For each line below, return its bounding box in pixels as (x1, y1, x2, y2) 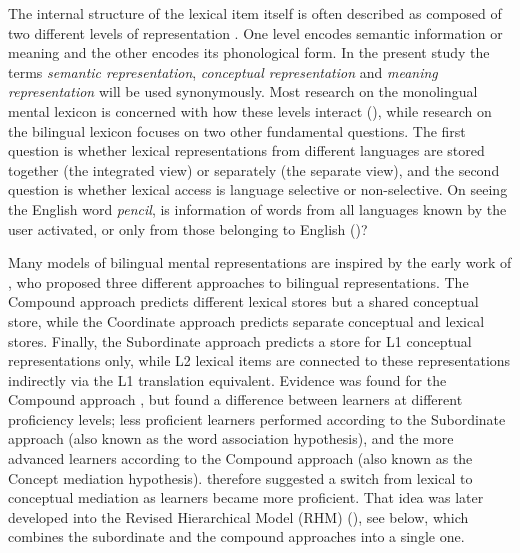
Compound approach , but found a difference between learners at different (8, 389, 463, 410)
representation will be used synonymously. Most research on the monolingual (8, 81, 478, 102)
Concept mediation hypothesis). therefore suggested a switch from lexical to (8, 467, 473, 488)
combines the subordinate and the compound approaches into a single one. (8, 526, 465, 547)
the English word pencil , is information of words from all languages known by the (8, 198, 507, 219)
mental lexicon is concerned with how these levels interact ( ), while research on (8, 100, 492, 121)
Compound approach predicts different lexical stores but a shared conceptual (8, 291, 479, 312)
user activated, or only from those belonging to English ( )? (8, 218, 368, 239)
